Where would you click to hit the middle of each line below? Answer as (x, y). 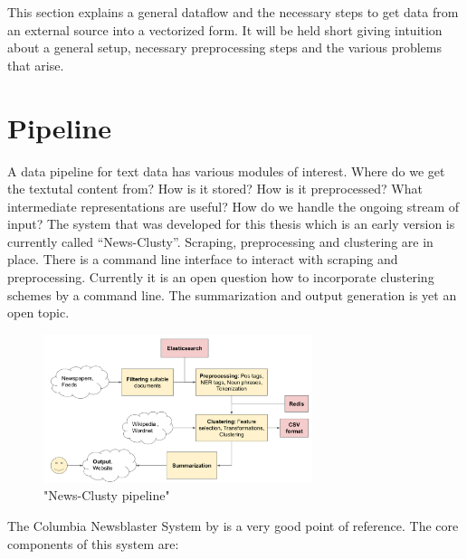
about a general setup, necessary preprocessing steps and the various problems (225, 47)
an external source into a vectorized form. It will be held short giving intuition (225, 29)
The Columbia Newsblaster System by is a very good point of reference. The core (233, 526)
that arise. (36, 65)
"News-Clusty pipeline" (107, 495)
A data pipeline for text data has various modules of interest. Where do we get (226, 171)
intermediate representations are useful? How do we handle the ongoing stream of (233, 206)
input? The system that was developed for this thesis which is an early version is (231, 224)
